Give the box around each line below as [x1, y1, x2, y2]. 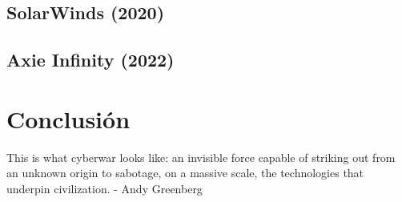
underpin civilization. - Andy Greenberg [6, 180, 203, 196]
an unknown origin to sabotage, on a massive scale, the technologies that [6, 164, 364, 181]
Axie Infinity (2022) [6, 47, 175, 72]
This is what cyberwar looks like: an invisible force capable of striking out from [6, 148, 396, 165]
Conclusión [6, 102, 131, 135]
